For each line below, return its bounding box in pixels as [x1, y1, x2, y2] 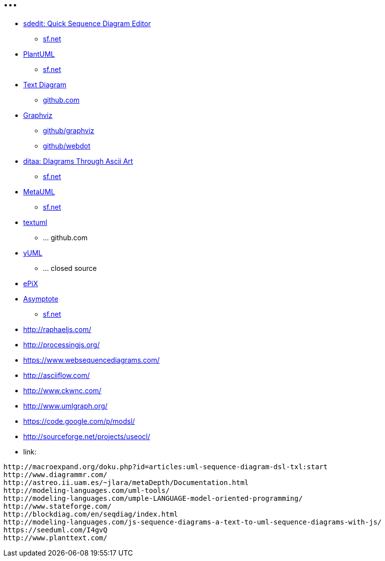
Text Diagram [23, 80, 67, 89]
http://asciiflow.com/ [23, 371, 90, 379]
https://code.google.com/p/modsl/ [23, 416, 135, 425]
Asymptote [23, 294, 59, 303]
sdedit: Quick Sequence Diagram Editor [23, 19, 151, 28]
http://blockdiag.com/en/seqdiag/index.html [3, 510, 178, 518]
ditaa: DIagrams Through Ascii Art [23, 156, 133, 165]
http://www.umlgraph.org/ [23, 401, 108, 410]
